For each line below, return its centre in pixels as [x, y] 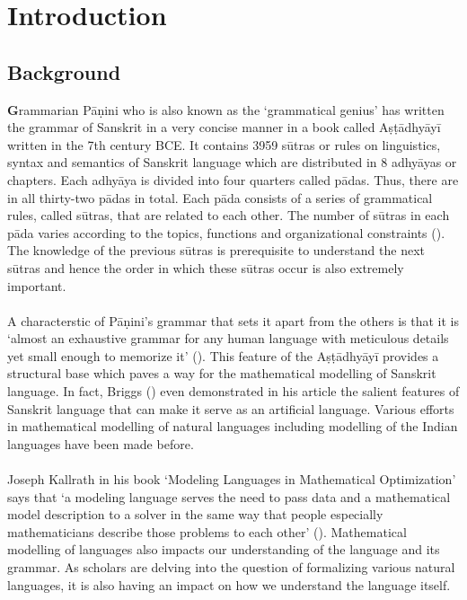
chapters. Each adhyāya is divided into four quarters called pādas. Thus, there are [233, 179]
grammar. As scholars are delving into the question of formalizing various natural [231, 567]
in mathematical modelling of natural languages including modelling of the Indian [233, 426]
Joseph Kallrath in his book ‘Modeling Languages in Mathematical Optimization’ [232, 479]
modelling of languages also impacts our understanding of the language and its [224, 549]
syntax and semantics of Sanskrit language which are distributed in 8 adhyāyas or [232, 162]
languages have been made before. [101, 443]
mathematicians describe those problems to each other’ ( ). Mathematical [207, 531]
